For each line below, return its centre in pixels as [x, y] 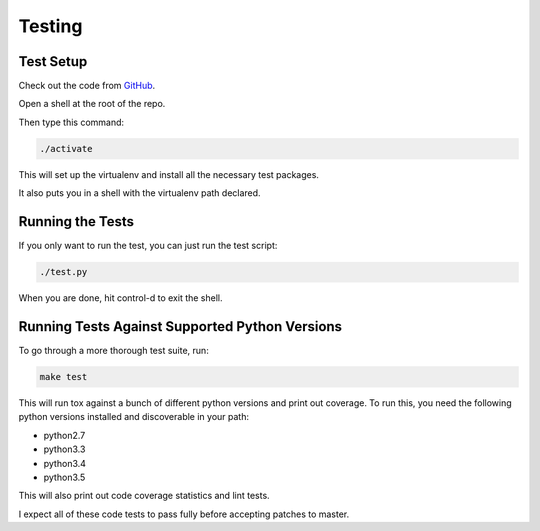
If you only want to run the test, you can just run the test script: [148, 246]
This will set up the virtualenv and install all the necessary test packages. [169, 174]
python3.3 [64, 449]
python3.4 [65, 463]
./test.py [63, 272]
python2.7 [64, 435]
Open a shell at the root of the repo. [92, 104]
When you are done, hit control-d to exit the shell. [120, 298]
